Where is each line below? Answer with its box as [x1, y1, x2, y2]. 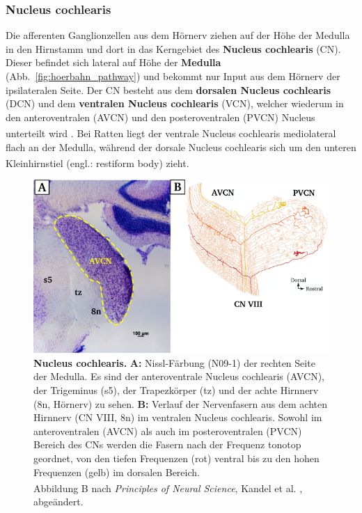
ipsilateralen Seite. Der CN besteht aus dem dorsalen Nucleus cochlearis [6, 82, 331, 97]
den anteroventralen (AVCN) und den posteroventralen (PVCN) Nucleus [6, 109, 315, 124]
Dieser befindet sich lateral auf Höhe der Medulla [6, 55, 221, 70]
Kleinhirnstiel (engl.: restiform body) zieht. [6, 155, 189, 170]
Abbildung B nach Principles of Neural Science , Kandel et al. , [33, 480, 303, 495]
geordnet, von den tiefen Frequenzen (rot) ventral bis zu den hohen [33, 451, 320, 466]
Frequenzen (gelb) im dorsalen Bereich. [33, 464, 200, 479]
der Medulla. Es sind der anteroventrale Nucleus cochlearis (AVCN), [33, 369, 324, 384]
